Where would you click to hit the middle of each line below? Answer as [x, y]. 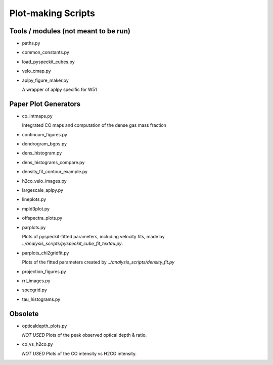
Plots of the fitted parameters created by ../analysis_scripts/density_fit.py [98, 262]
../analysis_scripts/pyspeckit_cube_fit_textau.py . [73, 244]
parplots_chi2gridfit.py [45, 253]
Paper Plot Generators [45, 104]
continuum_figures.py [45, 134]
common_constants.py [45, 53]
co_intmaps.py [37, 116]
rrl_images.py [36, 281]
